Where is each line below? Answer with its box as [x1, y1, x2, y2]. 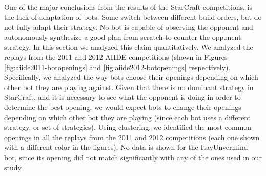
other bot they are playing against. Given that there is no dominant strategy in [4, 81, 254, 92]
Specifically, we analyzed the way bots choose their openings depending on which [4, 72, 258, 82]
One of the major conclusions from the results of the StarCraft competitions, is [4, 2, 253, 12]
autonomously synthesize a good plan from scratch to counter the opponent [4, 31, 241, 42]
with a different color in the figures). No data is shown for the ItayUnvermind [4, 142, 248, 152]
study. [4, 162, 23, 172]
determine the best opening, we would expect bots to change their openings [4, 101, 241, 112]
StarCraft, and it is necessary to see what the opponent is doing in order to [4, 92, 241, 102]
